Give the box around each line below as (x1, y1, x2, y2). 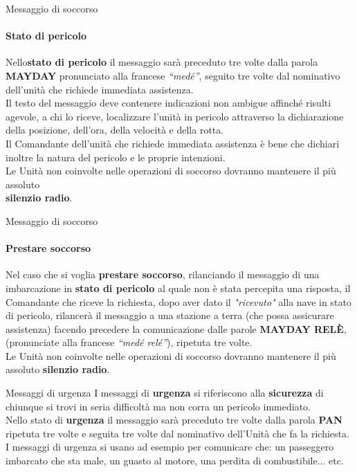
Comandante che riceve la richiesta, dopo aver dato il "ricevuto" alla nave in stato (6, 294, 351, 309)
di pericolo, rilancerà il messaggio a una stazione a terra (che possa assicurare (6, 308, 334, 323)
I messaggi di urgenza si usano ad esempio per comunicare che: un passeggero (6, 439, 334, 454)
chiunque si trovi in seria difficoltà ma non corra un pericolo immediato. (6, 399, 311, 413)
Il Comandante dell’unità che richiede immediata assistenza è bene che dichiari (6, 136, 340, 150)
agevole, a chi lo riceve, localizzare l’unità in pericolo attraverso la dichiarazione (6, 109, 344, 123)
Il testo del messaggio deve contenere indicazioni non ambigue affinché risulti (6, 96, 331, 110)
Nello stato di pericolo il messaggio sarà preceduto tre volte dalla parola (6, 55, 318, 69)
